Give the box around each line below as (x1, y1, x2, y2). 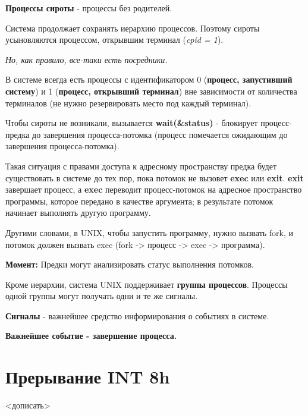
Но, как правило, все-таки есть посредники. (5, 53, 168, 65)
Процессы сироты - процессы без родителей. (5, 2, 172, 14)
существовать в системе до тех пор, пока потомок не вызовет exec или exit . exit (5, 171, 304, 184)
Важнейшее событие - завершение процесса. (5, 329, 177, 342)
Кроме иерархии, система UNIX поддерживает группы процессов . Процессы (5, 278, 288, 290)
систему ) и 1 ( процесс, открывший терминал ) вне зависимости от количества (5, 84, 297, 97)
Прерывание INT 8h (5, 364, 170, 389)
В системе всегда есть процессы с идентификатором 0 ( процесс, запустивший (5, 73, 293, 86)
